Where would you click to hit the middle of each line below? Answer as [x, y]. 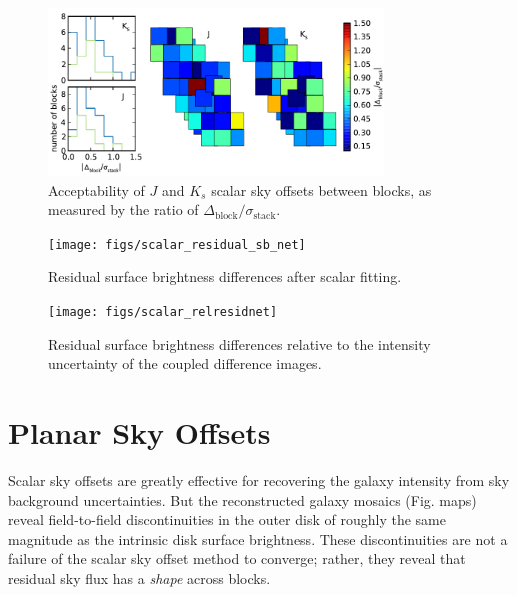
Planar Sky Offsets [139, 432]
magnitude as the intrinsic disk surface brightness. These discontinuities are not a [258, 538]
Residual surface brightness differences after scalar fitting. [225, 276]
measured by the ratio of [123, 209]
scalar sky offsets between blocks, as [321, 189]
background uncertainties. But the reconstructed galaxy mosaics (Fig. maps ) [242, 499]
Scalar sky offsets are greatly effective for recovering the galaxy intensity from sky [259, 480]
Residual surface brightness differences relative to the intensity [239, 343]
